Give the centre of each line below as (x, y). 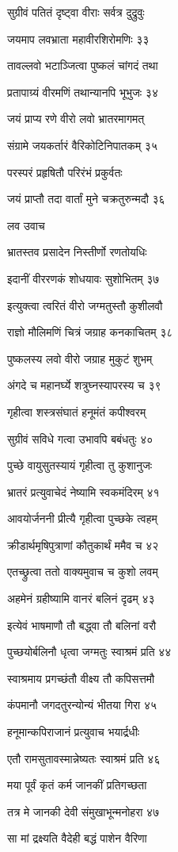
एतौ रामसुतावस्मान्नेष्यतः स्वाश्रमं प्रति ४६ (84, 758)
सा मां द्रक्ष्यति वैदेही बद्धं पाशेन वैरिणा (77, 838)
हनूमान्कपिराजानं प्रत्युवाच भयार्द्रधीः (74, 732)
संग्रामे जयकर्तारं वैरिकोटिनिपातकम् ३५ (82, 145)
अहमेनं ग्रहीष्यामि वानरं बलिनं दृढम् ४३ (81, 599)
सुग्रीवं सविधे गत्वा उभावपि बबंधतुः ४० (80, 438)
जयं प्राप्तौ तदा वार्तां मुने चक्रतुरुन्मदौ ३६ (86, 199)
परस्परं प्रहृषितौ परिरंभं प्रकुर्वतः (65, 172)
